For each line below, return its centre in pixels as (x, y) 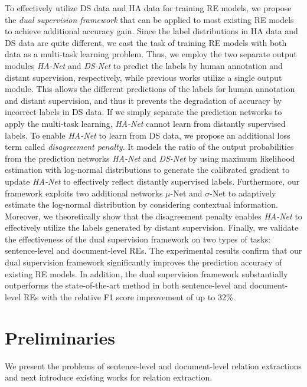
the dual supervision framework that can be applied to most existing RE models (149, 19)
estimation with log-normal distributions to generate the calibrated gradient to (147, 170)
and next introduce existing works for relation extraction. (109, 377)
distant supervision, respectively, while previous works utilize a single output (143, 77)
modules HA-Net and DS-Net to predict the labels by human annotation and (144, 65)
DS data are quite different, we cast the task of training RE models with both (146, 42)
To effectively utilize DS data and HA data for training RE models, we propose (148, 8)
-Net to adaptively (243, 193)
